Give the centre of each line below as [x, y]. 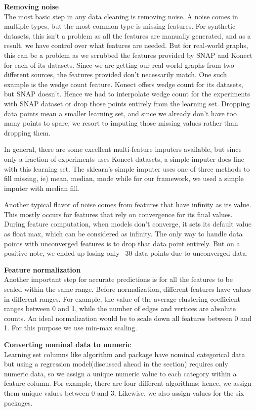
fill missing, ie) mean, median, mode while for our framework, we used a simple [124, 178]
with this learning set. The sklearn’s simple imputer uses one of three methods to [127, 168]
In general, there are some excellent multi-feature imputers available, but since [123, 149]
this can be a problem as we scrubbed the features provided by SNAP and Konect [128, 55]
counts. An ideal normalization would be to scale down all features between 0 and [128, 318]
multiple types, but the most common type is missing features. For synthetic [120, 26]
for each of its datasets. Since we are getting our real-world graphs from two [119, 65]
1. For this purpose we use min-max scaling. [71, 328]
